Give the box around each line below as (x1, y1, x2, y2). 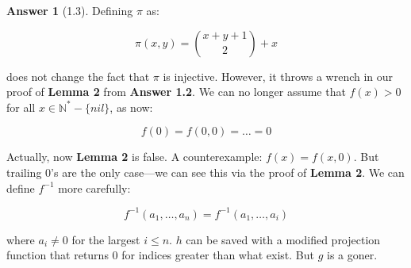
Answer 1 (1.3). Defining (6, 2, 133, 18)
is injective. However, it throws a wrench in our (163, 67, 394, 84)
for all (6, 98, 36, 115)
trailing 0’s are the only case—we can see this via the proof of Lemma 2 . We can (6, 163, 405, 180)
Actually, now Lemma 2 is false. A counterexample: (6, 148, 263, 165)
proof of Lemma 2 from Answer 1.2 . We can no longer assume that (6, 83, 346, 100)
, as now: (109, 98, 153, 115)
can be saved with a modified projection (186, 231, 381, 247)
